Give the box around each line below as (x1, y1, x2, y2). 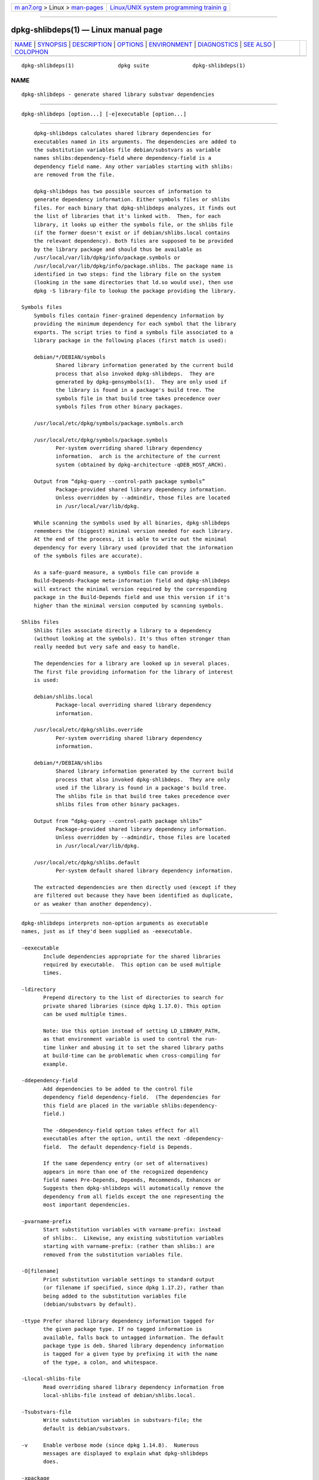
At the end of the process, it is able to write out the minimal (33, 536, 227, 543)
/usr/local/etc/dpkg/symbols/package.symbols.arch (33, 420, 184, 426)
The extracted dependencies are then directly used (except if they (33, 884, 236, 890)
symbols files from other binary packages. (55, 403, 184, 410)
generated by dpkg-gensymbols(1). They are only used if (55, 378, 227, 385)
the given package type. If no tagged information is (43, 1326, 202, 1333)
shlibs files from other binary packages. (55, 801, 180, 807)
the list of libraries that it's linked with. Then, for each (33, 213, 221, 220)
